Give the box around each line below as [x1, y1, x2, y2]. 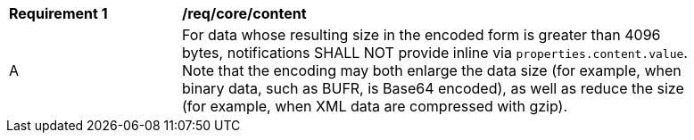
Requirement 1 [9, 4, 108, 22]
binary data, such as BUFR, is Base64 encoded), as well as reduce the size [182, 79, 684, 97]
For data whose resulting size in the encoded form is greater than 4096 [182, 26, 661, 44]
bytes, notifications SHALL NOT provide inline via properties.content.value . [182, 44, 688, 62]
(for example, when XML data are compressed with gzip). [182, 97, 568, 115]
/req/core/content [182, 4, 307, 22]
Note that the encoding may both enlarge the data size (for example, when [182, 62, 682, 79]
